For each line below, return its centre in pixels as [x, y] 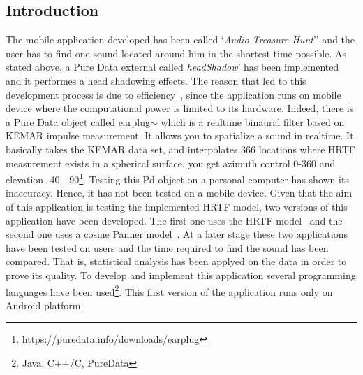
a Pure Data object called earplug [78, 121]
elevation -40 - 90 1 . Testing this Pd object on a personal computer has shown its [177, 178]
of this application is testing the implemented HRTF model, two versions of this [177, 206]
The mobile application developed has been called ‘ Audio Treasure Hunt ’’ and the [180, 40]
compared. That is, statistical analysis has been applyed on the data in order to [176, 261]
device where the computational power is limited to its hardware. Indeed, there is [180, 108]
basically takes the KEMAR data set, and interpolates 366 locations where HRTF [180, 149]
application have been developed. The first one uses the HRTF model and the [174, 220]
